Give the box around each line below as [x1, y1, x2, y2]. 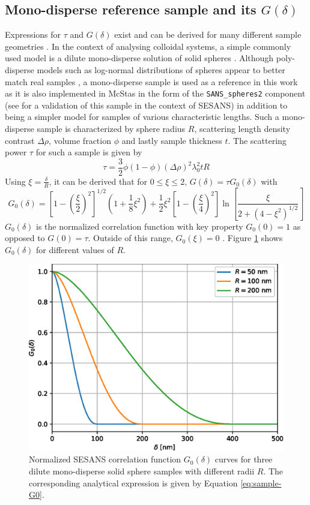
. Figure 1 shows [222, 232, 283, 244]
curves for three [214, 453, 273, 465]
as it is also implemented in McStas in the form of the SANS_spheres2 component [5, 87, 306, 100]
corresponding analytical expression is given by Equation [29, 476, 238, 489]
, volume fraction [49, 134, 111, 146]
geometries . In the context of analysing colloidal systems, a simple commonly [5, 40, 291, 52]
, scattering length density [194, 122, 291, 135]
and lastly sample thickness [121, 134, 222, 146]
